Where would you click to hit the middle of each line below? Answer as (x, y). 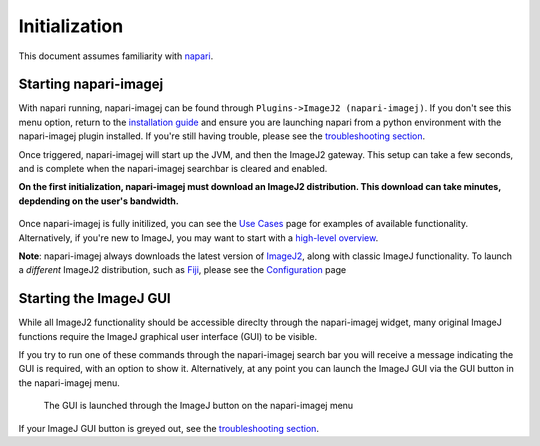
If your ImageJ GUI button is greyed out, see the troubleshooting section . (169, 428)
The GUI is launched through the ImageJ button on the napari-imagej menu (198, 406)
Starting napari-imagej (91, 84)
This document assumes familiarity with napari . (116, 56)
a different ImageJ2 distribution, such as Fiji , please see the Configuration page (182, 270)
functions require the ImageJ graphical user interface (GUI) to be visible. (168, 336)
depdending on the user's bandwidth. (98, 201)
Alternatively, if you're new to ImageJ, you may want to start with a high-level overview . (198, 237)
